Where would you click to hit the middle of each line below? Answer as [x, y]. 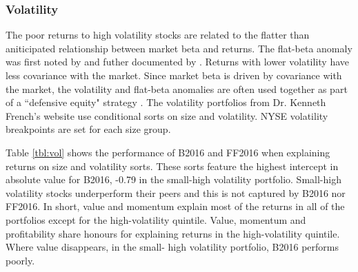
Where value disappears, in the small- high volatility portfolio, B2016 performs [172, 247]
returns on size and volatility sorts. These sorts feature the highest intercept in [172, 166]
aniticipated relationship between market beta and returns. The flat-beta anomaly [179, 48]
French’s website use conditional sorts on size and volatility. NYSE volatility [167, 115]
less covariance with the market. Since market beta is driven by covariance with [174, 75]
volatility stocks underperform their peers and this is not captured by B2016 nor [176, 192]
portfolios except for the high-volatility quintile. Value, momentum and [156, 219]
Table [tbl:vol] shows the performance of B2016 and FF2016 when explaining [168, 152]
